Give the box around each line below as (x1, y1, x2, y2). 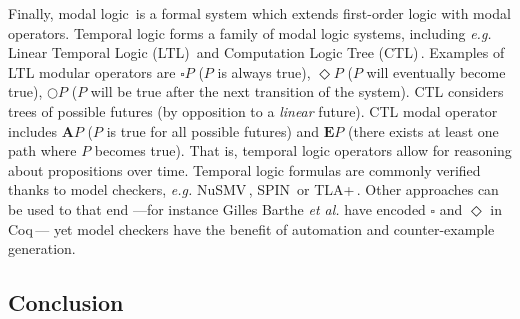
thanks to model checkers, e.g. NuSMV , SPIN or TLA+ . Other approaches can (8, 179, 499, 200)
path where (8, 140, 77, 161)
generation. (8, 238, 76, 259)
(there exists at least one (348, 120, 499, 141)
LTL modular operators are (8, 61, 176, 82)
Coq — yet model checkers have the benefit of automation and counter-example (8, 218, 495, 239)
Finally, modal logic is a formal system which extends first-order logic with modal (8, 3, 511, 23)
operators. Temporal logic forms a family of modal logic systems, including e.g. (8, 22, 492, 43)
